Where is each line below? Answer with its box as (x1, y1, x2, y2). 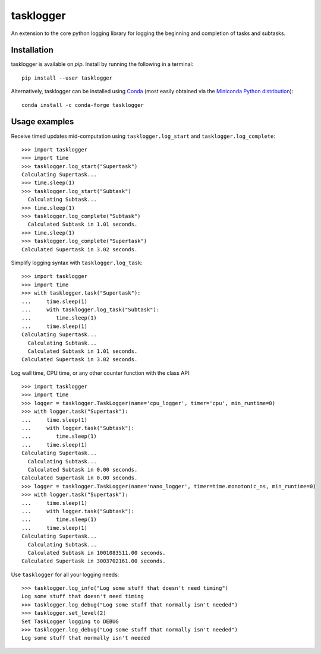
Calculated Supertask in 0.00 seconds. (21, 475, 138, 481)
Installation (11, 45, 53, 55)
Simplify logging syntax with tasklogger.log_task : (11, 259, 143, 266)
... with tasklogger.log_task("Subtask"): (21, 306, 160, 313)
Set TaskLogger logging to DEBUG (21, 618, 119, 625)
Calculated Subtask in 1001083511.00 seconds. (27, 549, 166, 556)
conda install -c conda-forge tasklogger (21, 102, 144, 108)
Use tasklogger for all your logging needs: (11, 571, 119, 578)
